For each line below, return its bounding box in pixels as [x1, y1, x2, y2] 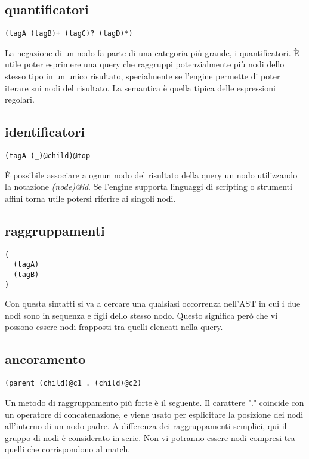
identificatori [5, 122, 85, 141]
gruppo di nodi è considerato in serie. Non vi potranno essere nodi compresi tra [5, 431, 295, 443]
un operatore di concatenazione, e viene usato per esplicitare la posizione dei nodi [5, 408, 304, 420]
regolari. [5, 93, 35, 106]
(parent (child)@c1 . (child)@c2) [5, 379, 142, 388]
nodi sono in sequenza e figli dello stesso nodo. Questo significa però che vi [5, 309, 278, 321]
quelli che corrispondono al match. [5, 443, 131, 455]
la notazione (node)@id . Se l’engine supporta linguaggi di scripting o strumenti [5, 180, 292, 193]
